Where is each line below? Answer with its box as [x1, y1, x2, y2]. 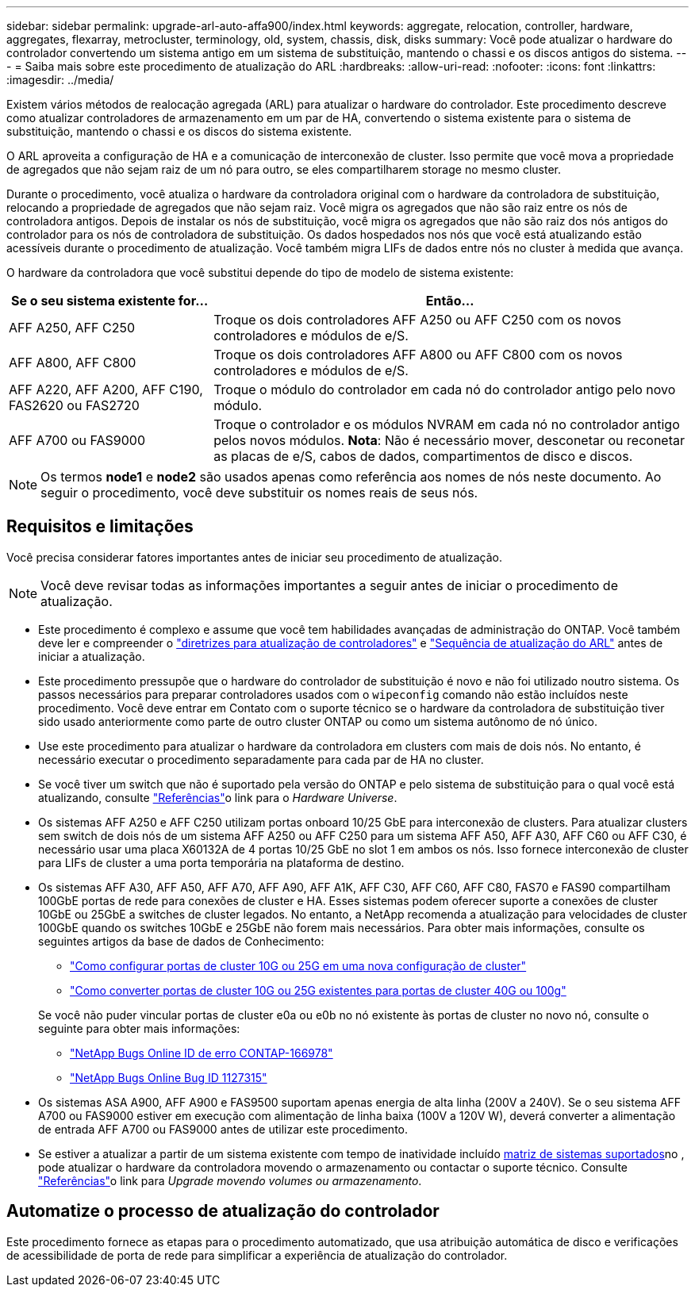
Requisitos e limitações [6, 516, 194, 537]
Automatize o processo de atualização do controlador [6, 1201, 440, 1222]
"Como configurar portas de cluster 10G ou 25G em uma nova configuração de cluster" [70, 958, 527, 973]
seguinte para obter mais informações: [38, 1021, 240, 1035]
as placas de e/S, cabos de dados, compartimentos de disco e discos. [213, 448, 633, 464]
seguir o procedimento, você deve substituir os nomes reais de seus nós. [40, 485, 478, 501]
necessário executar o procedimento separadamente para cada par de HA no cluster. [38, 752, 484, 766]
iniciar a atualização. [38, 649, 145, 663]
